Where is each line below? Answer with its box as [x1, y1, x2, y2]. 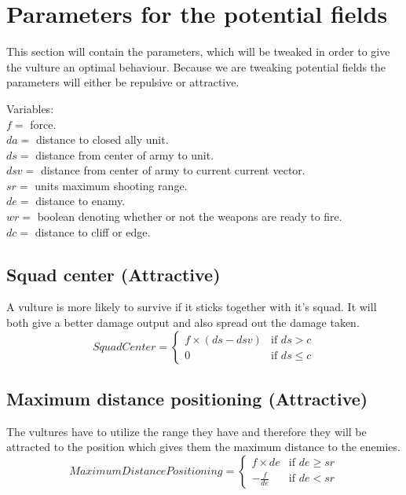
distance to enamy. [35, 192, 126, 209]
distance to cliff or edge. [35, 223, 151, 240]
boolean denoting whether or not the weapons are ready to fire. [37, 208, 342, 225]
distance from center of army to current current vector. [40, 162, 305, 178]
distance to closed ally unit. [36, 131, 169, 148]
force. [30, 115, 57, 132]
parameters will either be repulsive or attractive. [6, 74, 240, 90]
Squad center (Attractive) [6, 262, 221, 286]
